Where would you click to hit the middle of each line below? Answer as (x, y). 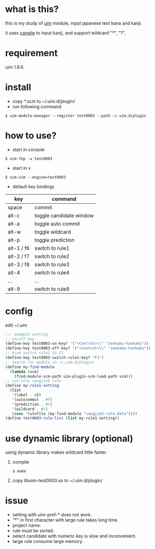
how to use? (31, 135)
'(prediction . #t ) (32, 404)
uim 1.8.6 (14, 67)
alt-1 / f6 (19, 248)
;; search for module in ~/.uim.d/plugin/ (50, 362)
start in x (21, 168)
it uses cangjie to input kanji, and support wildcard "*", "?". (65, 33)
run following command (37, 106)
